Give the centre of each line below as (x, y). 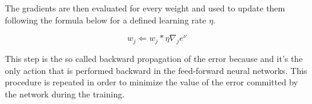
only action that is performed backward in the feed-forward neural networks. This (156, 70)
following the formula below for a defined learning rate (106, 20)
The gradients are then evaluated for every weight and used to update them (145, 8)
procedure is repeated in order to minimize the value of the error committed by (151, 82)
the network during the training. (65, 93)
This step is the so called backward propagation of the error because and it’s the (154, 58)
